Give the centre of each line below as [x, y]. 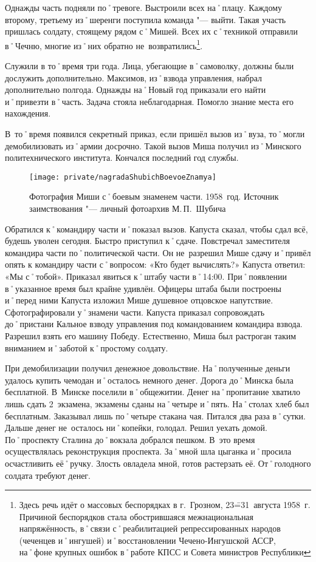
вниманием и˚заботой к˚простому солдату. [87, 347]
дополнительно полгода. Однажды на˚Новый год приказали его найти [136, 90]
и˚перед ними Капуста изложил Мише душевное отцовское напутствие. [139, 300]
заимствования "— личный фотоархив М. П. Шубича [128, 208]
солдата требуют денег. [48, 475]
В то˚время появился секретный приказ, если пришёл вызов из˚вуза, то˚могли [155, 134]
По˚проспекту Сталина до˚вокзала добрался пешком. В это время [130, 439]
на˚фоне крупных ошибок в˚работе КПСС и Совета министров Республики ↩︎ [165, 552]
